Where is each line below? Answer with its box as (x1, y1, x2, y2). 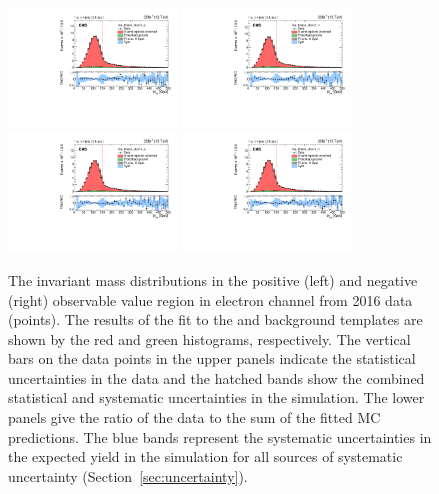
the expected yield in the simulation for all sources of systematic (8, 446, 403, 467)
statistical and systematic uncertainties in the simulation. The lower (8, 387, 425, 408)
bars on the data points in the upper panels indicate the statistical (8, 348, 416, 369)
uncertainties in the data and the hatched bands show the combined (8, 367, 425, 388)
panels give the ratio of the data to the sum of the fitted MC (8, 407, 381, 428)
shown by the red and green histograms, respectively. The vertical (8, 328, 411, 349)
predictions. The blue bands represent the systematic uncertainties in (8, 426, 432, 447)
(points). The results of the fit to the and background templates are (8, 309, 423, 330)
